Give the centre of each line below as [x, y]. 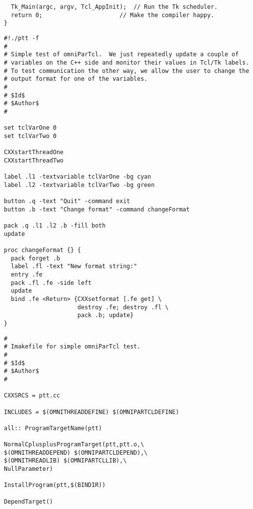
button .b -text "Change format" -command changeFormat [97, 209]
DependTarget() [29, 501]
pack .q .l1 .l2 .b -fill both [55, 226]
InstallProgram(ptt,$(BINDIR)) [55, 485]
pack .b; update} [105, 315]
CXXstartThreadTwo [34, 160]
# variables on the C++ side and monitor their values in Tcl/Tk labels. [127, 62]
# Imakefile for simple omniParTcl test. [72, 347]
